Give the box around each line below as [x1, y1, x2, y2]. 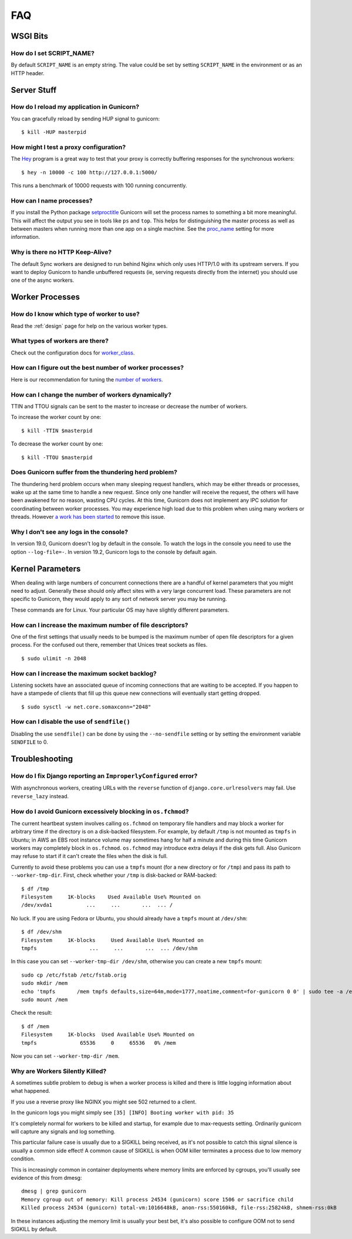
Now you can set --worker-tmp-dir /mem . [11, 1052, 120, 1059]
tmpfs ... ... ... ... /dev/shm [21, 945, 198, 951]
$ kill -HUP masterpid [21, 129, 87, 136]
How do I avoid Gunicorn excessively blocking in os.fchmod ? [11, 807, 189, 815]
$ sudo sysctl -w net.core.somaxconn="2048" [21, 703, 152, 710]
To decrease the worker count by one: [11, 440, 103, 447]
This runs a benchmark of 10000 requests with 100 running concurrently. [11, 182, 187, 189]
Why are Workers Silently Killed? [11, 1067, 107, 1075]
